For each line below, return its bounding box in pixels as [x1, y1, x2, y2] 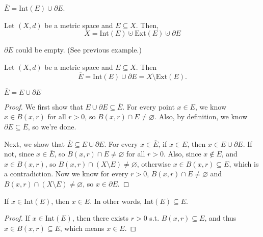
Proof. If [4, 213, 30, 223]
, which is [229, 158, 259, 169]
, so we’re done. [28, 121, 76, 131]
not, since [4, 148, 34, 159]
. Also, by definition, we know [154, 111, 248, 122]
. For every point [122, 101, 175, 112]
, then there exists [72, 213, 129, 223]
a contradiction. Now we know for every [4, 168, 128, 179]
